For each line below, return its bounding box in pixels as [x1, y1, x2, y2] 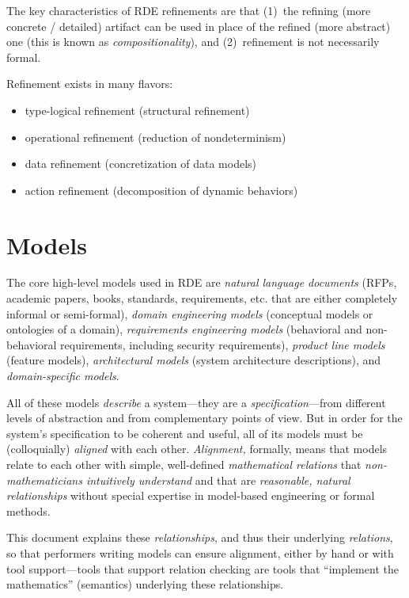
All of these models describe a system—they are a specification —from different [6, 394, 386, 410]
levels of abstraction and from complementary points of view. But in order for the [6, 409, 403, 426]
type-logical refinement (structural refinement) [25, 101, 250, 118]
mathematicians [6, 471, 82, 488]
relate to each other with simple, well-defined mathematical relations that [6, 456, 362, 472]
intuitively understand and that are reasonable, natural [85, 471, 350, 488]
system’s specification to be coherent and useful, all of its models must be [6, 425, 363, 441]
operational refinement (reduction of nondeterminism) [25, 128, 286, 145]
